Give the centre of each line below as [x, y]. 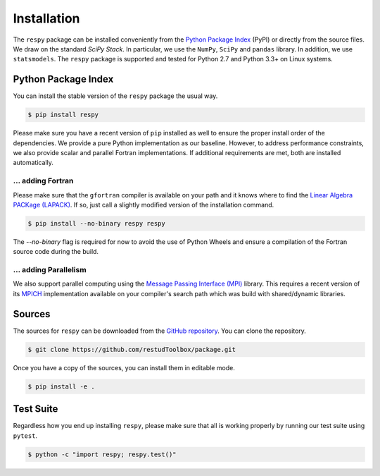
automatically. [33, 163]
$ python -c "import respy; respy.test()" [102, 454]
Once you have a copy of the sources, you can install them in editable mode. [124, 367]
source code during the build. [56, 252]
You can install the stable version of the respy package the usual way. [115, 96]
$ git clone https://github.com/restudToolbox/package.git [132, 349]
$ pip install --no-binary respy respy [96, 223]
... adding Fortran [43, 181]
